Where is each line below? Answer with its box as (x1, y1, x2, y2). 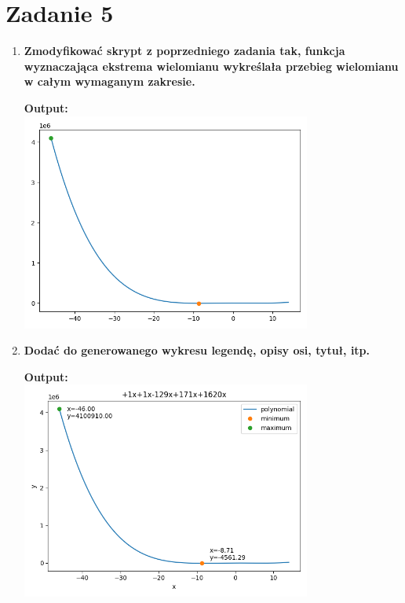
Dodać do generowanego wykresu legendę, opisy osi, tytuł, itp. (24, 342, 370, 358)
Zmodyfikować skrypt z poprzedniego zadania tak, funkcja (24, 42, 345, 59)
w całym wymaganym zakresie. (24, 73, 195, 90)
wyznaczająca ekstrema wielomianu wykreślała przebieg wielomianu (24, 57, 399, 74)
